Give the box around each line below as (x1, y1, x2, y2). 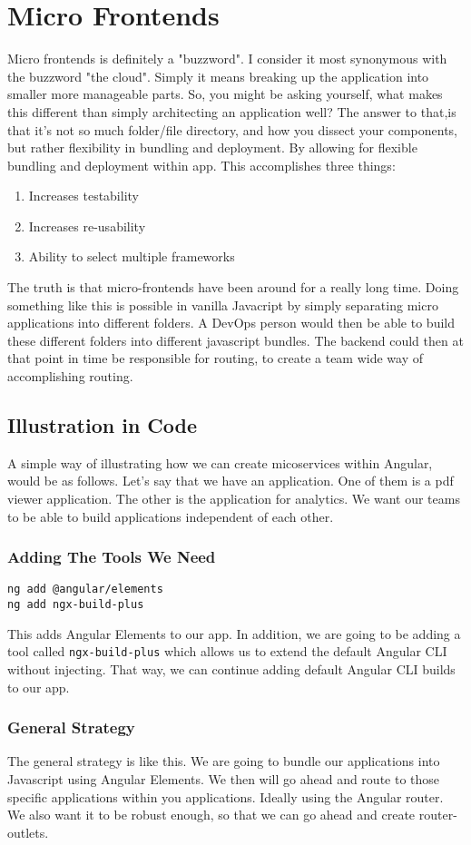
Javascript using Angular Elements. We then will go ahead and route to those (7, 769, 440, 788)
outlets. (7, 822, 49, 841)
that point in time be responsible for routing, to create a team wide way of (7, 349, 424, 368)
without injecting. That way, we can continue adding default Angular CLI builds (7, 659, 456, 678)
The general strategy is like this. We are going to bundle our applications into (7, 752, 440, 771)
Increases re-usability (28, 216, 146, 235)
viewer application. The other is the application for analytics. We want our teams (7, 489, 460, 508)
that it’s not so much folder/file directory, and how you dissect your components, (7, 120, 457, 139)
